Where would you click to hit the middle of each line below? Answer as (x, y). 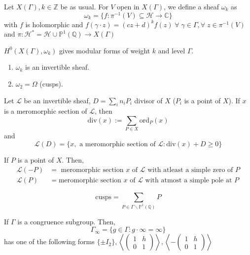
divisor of (148, 100)
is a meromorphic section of (46, 111)
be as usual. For (84, 6)
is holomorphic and (54, 24)
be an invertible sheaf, (57, 100)
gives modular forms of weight (105, 50)
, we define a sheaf (192, 6)
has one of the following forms (49, 241)
